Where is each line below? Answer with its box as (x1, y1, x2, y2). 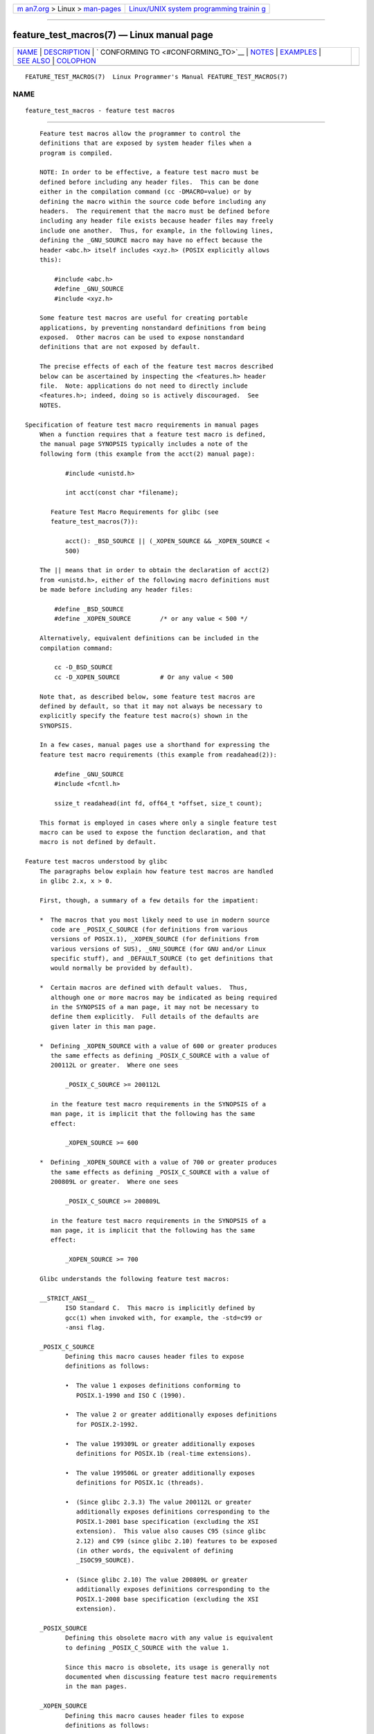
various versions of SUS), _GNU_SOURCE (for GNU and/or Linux (51, 945, 267, 953)
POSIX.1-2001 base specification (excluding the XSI (76, 1518, 259, 1525)
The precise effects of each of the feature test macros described (39, 363, 274, 370)
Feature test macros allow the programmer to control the (39, 129, 241, 137)
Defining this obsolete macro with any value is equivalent (64, 1634, 274, 1642)
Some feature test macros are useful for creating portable (39, 314, 249, 322)
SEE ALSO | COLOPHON (17, 55, 96, 65)
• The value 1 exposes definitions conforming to (64, 1382, 241, 1390)
